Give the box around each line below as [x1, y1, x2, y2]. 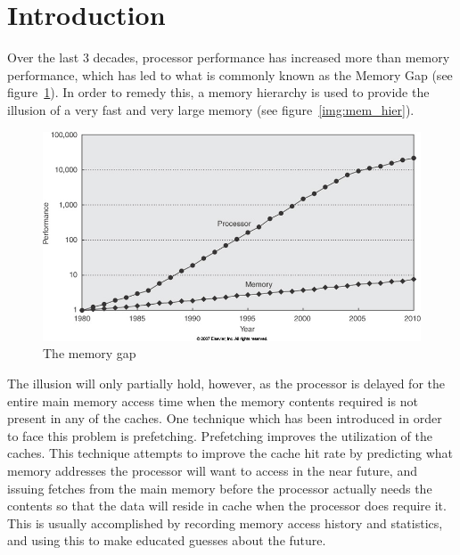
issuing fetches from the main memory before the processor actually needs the [7, 478, 432, 497]
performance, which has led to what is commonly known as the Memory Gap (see [7, 65, 453, 84]
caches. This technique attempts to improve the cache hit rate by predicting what [7, 444, 454, 462]
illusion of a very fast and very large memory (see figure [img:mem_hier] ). [7, 100, 415, 118]
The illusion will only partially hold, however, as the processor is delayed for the [7, 374, 445, 392]
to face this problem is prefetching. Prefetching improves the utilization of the [7, 426, 432, 445]
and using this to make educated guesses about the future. [7, 531, 326, 550]
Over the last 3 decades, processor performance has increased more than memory [7, 48, 450, 67]
